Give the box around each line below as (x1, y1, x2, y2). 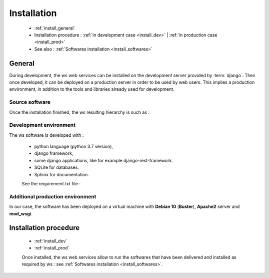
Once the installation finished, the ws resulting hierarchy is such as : (9, 109, 150, 115)
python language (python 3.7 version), (34, 143, 113, 150)
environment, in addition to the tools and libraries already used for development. (9, 86, 174, 92)
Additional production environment (9, 193, 96, 200)
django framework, (34, 150, 73, 156)
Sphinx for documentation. (34, 171, 89, 177)
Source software (9, 99, 51, 106)
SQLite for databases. (34, 164, 79, 170)
